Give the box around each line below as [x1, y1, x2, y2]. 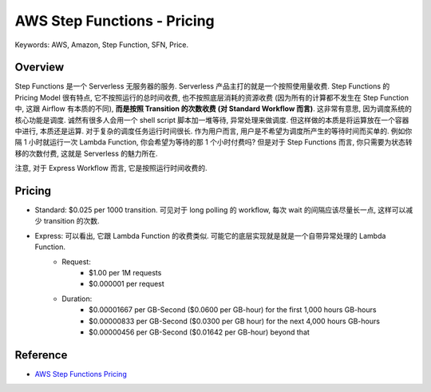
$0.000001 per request [89, 279, 165, 289]
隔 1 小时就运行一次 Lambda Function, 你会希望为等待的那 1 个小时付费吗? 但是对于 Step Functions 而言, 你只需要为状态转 [14, 137, 413, 147]
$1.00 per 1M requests [89, 268, 162, 278]
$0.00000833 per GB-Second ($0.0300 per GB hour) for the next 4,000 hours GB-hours [89, 316, 381, 326]
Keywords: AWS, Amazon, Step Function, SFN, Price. [14, 40, 189, 49]
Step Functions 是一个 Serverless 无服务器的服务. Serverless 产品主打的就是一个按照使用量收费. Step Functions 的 [14, 81, 390, 91]
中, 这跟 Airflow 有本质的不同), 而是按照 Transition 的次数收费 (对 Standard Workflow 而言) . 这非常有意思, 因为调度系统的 [14, 104, 413, 113]
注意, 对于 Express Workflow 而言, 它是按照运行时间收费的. [14, 164, 208, 173]
